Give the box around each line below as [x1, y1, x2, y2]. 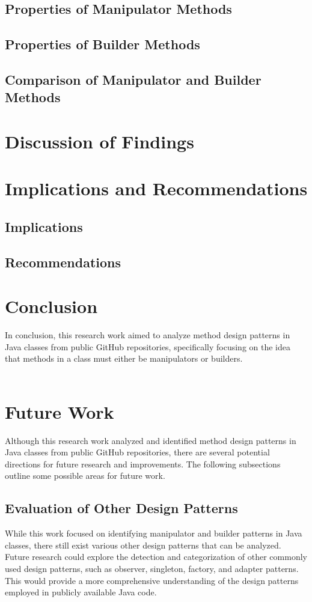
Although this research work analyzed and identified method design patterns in [5, 434, 296, 446]
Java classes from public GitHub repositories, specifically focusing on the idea [5, 340, 291, 353]
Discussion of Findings [5, 129, 194, 153]
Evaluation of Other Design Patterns [5, 499, 238, 517]
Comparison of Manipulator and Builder [5, 70, 262, 88]
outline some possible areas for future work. [5, 469, 165, 482]
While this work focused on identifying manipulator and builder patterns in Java [5, 527, 302, 540]
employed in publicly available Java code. [5, 586, 157, 598]
